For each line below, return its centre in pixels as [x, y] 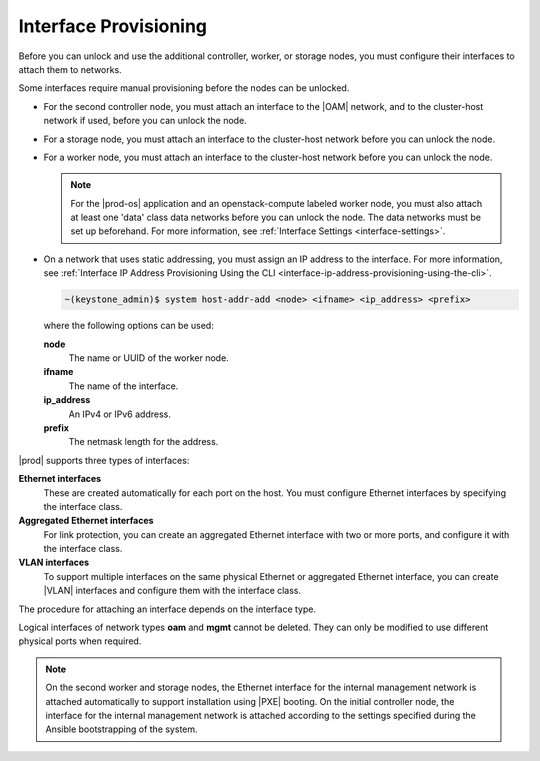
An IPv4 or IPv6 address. [120, 414]
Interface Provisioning [113, 26]
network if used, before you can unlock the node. [145, 121]
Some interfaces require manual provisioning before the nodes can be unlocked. [184, 88]
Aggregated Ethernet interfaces [86, 521]
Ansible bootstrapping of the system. [122, 729]
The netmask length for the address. [143, 442]
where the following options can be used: [128, 326]
